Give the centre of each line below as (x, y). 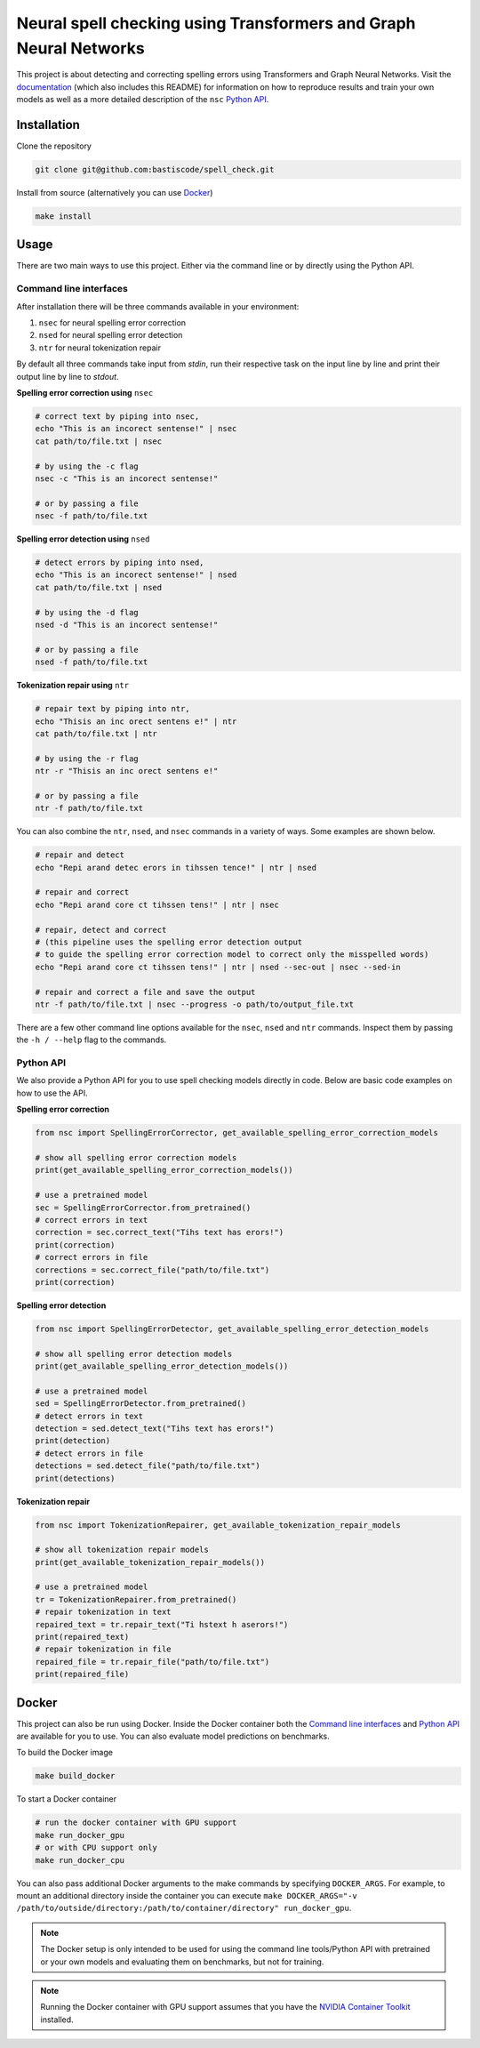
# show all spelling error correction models (136, 1157)
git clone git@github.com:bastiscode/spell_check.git (155, 170)
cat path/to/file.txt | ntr (96, 733)
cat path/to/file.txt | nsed (99, 587)
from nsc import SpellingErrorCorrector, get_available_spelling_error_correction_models (237, 1133)
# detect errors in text (89, 1416)
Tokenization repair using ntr (72, 686)
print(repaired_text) (82, 1637)
